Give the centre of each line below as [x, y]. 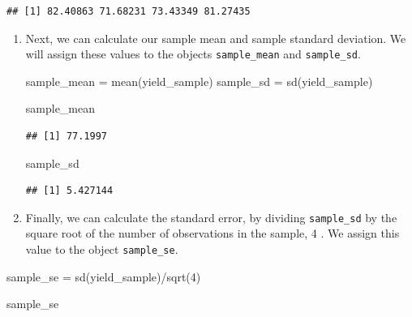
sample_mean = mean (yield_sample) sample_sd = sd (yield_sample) [199, 81]
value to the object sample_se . [102, 249]
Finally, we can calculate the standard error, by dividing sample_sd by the [211, 217]
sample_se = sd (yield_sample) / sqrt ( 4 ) [104, 276]
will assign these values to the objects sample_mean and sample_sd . [193, 54]
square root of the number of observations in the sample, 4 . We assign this [212, 233]
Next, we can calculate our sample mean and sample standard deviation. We [216, 38]
